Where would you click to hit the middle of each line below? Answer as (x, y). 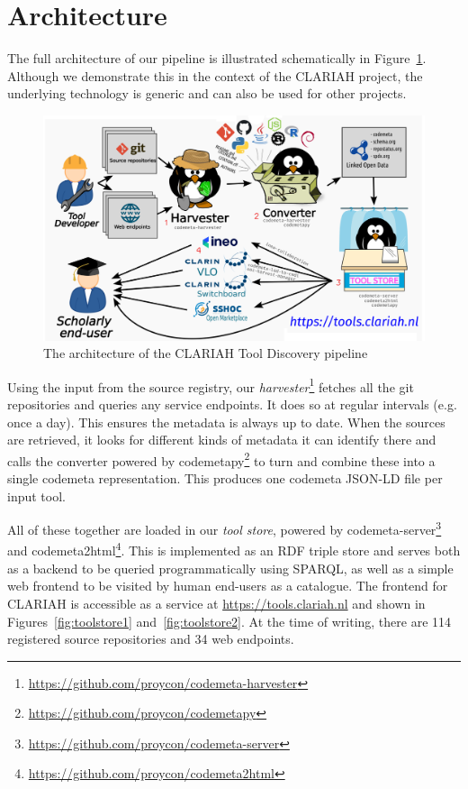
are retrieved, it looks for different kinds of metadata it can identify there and (222, 440)
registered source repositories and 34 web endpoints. (151, 639)
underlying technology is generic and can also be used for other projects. (207, 93)
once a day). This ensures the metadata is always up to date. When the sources (226, 422)
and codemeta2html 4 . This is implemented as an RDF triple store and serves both (234, 549)
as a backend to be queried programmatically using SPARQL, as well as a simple (230, 568)
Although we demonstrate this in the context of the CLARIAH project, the (215, 75)
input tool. (36, 495)
